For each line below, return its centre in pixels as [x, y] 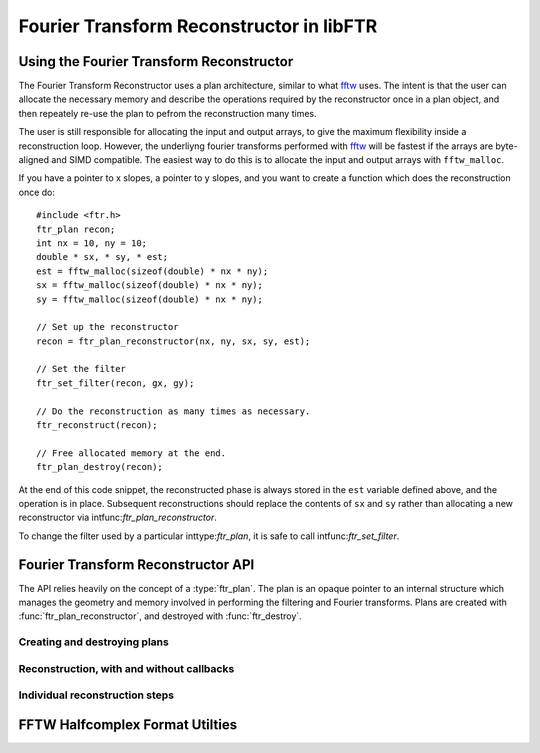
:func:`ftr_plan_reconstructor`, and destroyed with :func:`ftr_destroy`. [160, 616]
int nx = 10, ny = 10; [92, 243]
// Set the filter [81, 369]
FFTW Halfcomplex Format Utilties [128, 724]
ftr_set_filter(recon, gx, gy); [115, 383]
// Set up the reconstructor [107, 327]
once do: [36, 192]
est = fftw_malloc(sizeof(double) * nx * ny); [152, 271]
